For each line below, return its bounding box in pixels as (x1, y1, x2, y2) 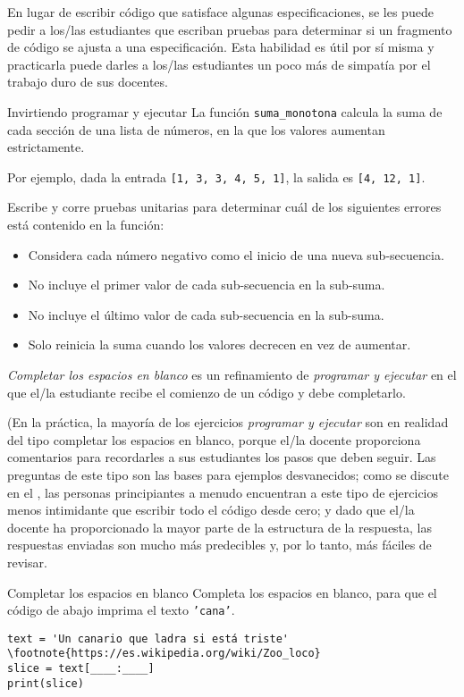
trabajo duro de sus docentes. (7, 72, 168, 91)
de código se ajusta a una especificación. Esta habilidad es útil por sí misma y (7, 38, 434, 56)
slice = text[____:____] (7, 662, 155, 676)
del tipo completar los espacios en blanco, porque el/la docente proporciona (7, 430, 421, 449)
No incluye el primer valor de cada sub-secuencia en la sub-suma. (28, 275, 385, 294)
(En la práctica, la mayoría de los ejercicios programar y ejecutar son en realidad (7, 413, 449, 432)
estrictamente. (7, 138, 85, 156)
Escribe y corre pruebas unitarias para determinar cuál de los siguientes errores (7, 197, 442, 216)
